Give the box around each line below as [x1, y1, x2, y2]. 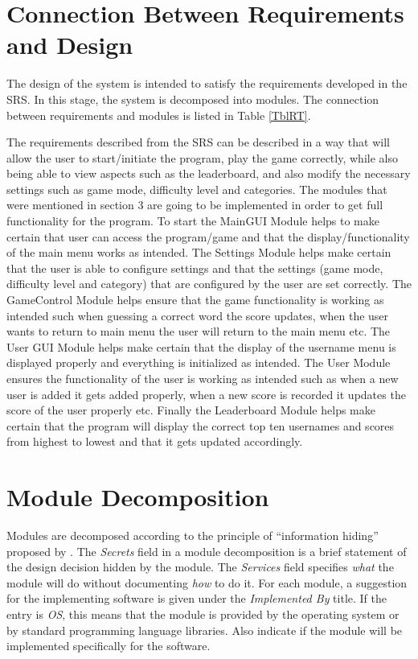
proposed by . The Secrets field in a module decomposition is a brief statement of [6, 542, 407, 559]
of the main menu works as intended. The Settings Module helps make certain [6, 244, 391, 261]
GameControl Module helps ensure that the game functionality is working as [6, 291, 384, 308]
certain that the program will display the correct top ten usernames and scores [6, 417, 395, 434]
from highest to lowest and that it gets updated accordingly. [6, 433, 303, 450]
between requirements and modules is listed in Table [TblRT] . [6, 106, 311, 123]
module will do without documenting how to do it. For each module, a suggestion [6, 574, 408, 591]
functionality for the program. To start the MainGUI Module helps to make [6, 212, 380, 229]
